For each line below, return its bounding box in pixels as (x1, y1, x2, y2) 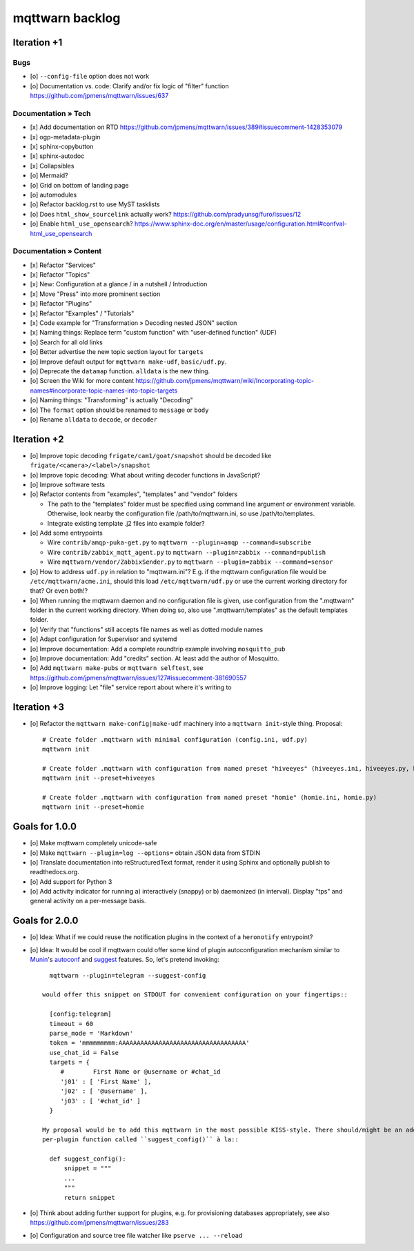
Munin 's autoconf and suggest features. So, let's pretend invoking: (30, 956, 220, 964)
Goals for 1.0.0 (12, 821, 77, 833)
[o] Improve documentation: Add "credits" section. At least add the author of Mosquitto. (30, 654, 279, 662)
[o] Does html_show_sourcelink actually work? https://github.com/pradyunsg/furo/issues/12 (30, 210, 302, 218)
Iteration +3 (12, 701, 65, 713)
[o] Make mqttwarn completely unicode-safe (30, 839, 157, 847)
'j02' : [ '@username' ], (60, 1087, 148, 1095)
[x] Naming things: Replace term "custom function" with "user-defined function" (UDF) (30, 328, 277, 337)
